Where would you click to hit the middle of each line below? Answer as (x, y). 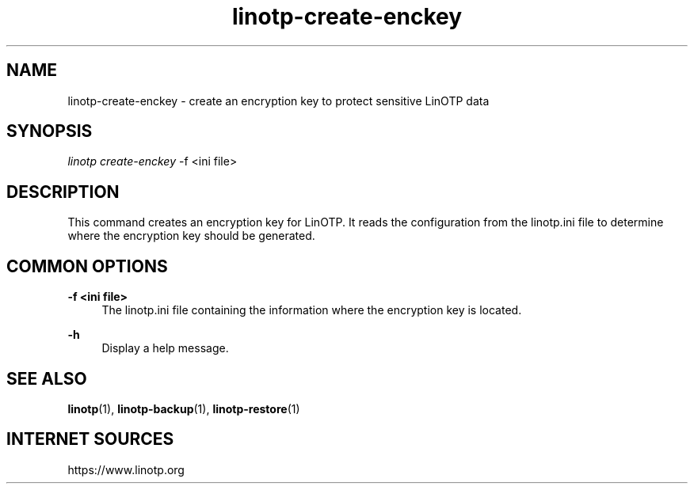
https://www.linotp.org (126, 469)
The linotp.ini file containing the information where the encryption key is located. (312, 310)
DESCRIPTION (63, 192)
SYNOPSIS (50, 131)
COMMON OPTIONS (87, 266)
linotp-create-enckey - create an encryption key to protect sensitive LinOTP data (278, 101)
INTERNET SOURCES (90, 439)
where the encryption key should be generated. (191, 236)
